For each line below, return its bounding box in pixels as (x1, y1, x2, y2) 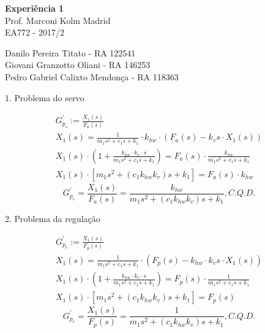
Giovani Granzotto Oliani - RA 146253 (5, 58, 151, 71)
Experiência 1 (5, 2, 64, 14)
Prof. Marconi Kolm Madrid (5, 13, 111, 26)
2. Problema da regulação (5, 212, 100, 225)
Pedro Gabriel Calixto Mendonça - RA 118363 (5, 70, 179, 83)
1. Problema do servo (5, 91, 84, 104)
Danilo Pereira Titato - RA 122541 (5, 46, 136, 59)
